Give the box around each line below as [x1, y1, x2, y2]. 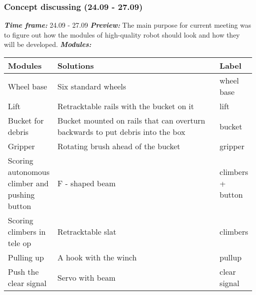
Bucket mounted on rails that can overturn [57, 115, 205, 126]
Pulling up [8, 252, 44, 263]
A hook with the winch [57, 252, 137, 263]
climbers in [8, 226, 46, 237]
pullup [220, 252, 242, 263]
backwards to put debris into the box [57, 126, 186, 137]
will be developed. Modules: [4, 39, 92, 49]
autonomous [8, 166, 50, 177]
